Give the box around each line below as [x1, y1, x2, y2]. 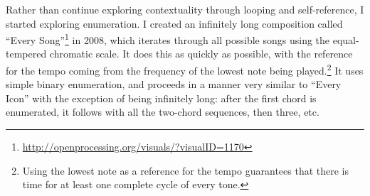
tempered [6, 46, 47, 61]
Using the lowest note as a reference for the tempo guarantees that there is [22, 163, 349, 178]
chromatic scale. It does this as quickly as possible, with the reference [49, 46, 353, 61]
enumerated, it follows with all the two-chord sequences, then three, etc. [6, 104, 319, 119]
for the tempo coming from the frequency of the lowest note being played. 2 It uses [6, 61, 364, 77]
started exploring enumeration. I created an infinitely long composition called [6, 16, 343, 31]
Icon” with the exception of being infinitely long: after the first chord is [6, 90, 317, 105]
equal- [332, 32, 359, 47]
